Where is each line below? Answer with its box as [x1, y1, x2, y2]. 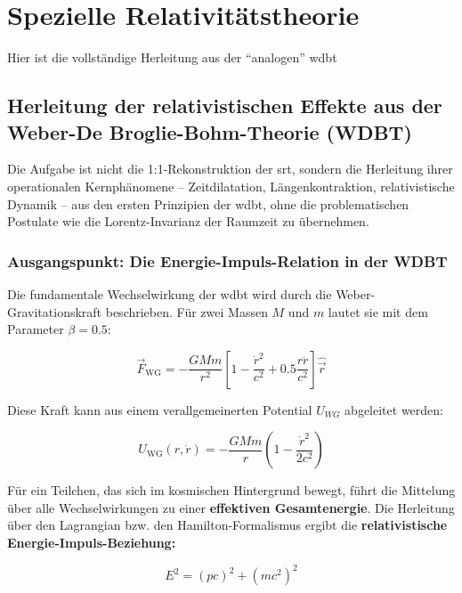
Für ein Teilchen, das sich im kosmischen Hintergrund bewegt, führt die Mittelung [7, 481, 456, 500]
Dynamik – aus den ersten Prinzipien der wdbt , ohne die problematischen [7, 194, 409, 213]
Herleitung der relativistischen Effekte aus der [7, 92, 442, 119]
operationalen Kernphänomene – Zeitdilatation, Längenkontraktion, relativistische [7, 176, 455, 195]
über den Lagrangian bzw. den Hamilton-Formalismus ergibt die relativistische [7, 516, 448, 534]
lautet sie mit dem [328, 302, 428, 321]
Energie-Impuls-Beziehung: [7, 533, 176, 552]
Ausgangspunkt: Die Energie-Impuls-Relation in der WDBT [7, 249, 448, 272]
